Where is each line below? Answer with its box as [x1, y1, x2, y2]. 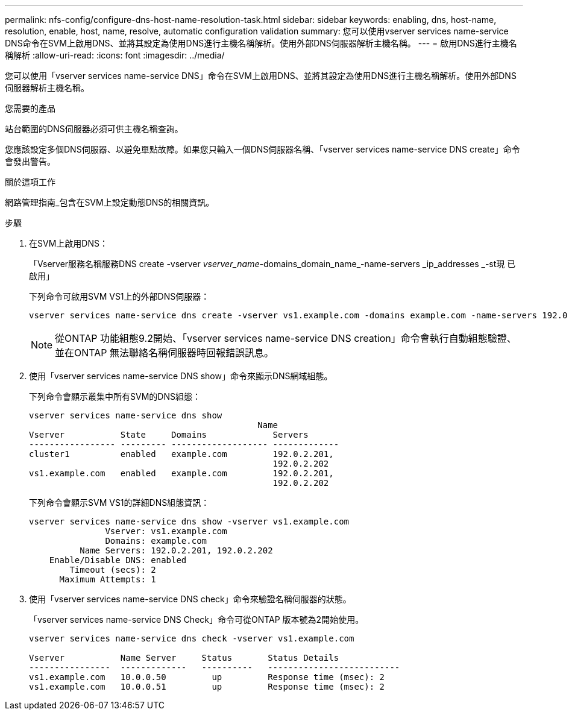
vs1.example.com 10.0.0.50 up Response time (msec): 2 [29, 672, 385, 682]
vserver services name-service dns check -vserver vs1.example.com [29, 634, 354, 643]
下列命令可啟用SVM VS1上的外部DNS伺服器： [29, 291, 210, 301]
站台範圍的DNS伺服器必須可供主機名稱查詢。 [5, 124, 183, 134]
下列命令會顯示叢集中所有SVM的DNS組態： [29, 391, 201, 402]
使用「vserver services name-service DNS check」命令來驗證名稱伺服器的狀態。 [29, 594, 351, 604]
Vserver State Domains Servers [29, 430, 309, 439]
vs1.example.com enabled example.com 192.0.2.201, [29, 468, 334, 478]
